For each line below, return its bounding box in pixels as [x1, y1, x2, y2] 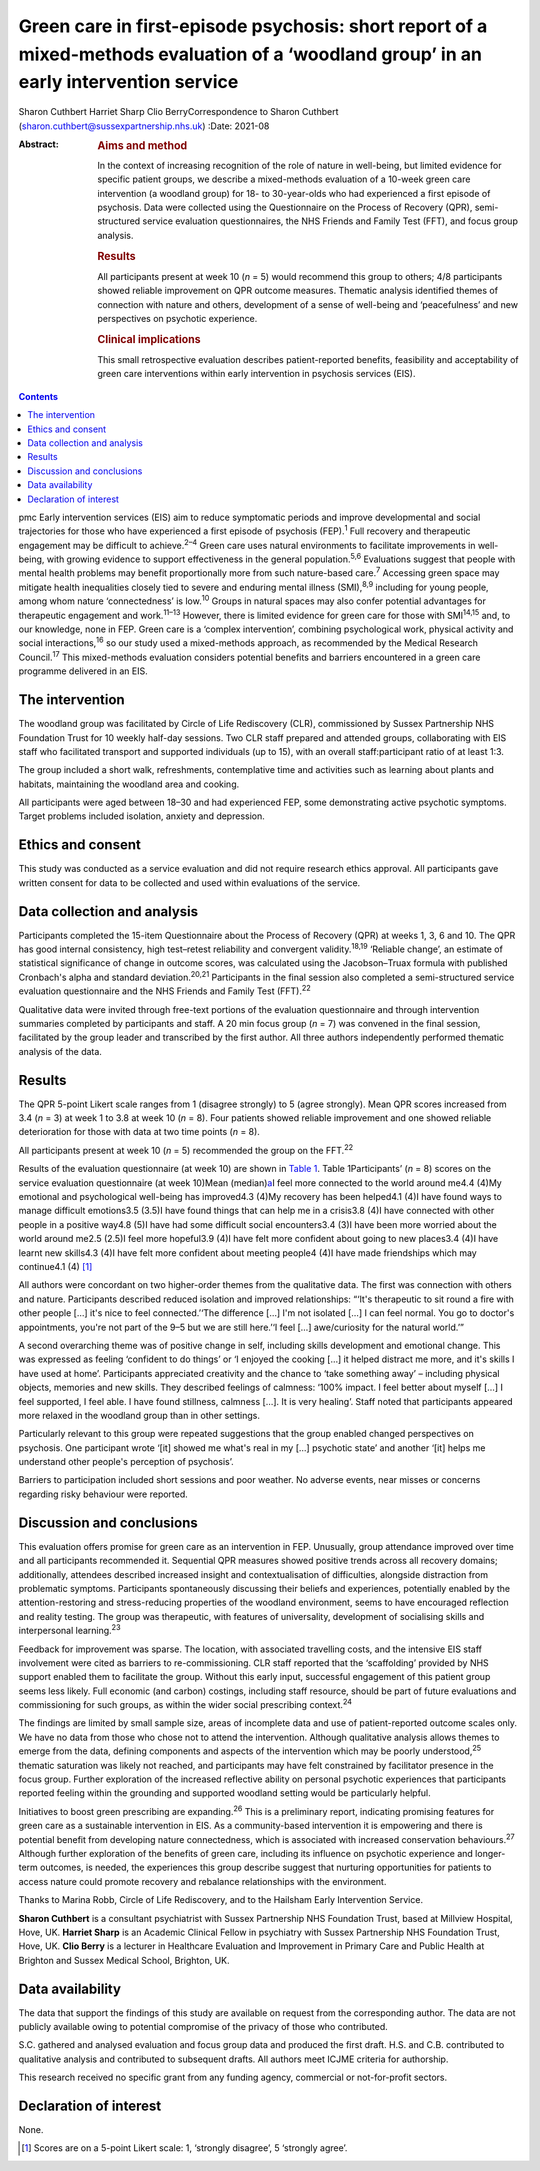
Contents [18, 390, 59, 402]
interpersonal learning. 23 [18, 1623, 121, 1637]
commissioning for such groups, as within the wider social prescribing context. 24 [18, 1697, 353, 1711]
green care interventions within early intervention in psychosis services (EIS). [97, 368, 416, 380]
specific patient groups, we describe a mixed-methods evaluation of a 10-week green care [97, 173, 471, 185]
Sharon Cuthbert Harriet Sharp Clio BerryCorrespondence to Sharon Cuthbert [18, 106, 339, 118]
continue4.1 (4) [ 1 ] [18, 1261, 93, 1272]
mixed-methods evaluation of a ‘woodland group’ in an [18, 43, 482, 65]
